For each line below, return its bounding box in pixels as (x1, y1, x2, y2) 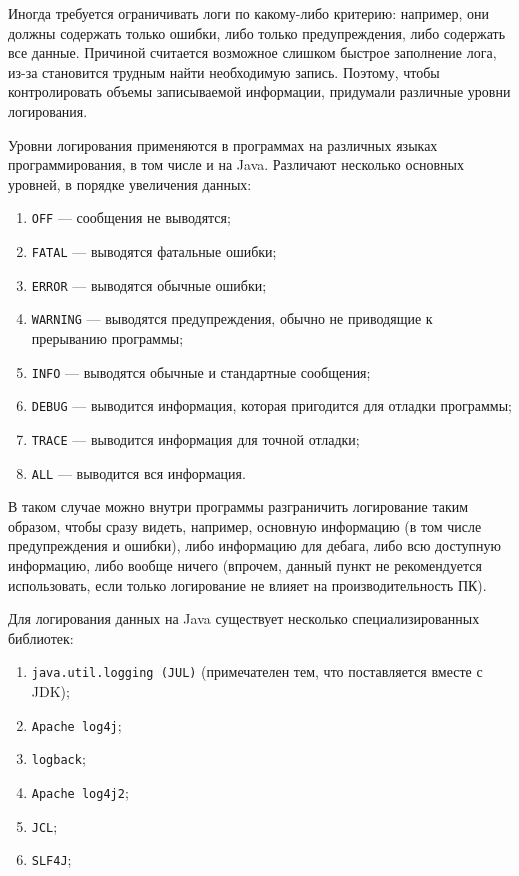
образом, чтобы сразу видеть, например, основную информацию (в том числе (8, 515, 482, 536)
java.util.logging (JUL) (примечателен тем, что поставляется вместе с (31, 661, 483, 682)
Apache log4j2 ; (31, 781, 129, 802)
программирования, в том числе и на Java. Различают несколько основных (8, 154, 465, 175)
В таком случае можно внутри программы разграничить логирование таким (8, 496, 469, 517)
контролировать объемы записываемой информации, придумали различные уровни (8, 81, 511, 102)
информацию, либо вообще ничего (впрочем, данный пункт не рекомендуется (8, 554, 482, 575)
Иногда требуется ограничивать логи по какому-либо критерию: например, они (8, 3, 489, 23)
